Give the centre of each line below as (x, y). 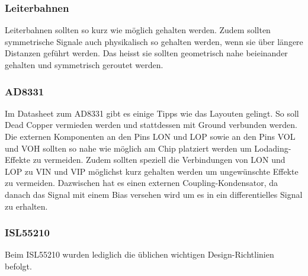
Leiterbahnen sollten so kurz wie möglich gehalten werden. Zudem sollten (138, 30)
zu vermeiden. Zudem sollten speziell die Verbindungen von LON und (159, 160)
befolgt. (18, 266)
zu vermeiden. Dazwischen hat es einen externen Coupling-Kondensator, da (141, 183)
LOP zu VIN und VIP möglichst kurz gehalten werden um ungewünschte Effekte (152, 171)
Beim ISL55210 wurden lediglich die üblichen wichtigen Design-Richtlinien (139, 254)
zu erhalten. (26, 206)
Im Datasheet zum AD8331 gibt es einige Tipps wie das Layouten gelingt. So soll (152, 113)
